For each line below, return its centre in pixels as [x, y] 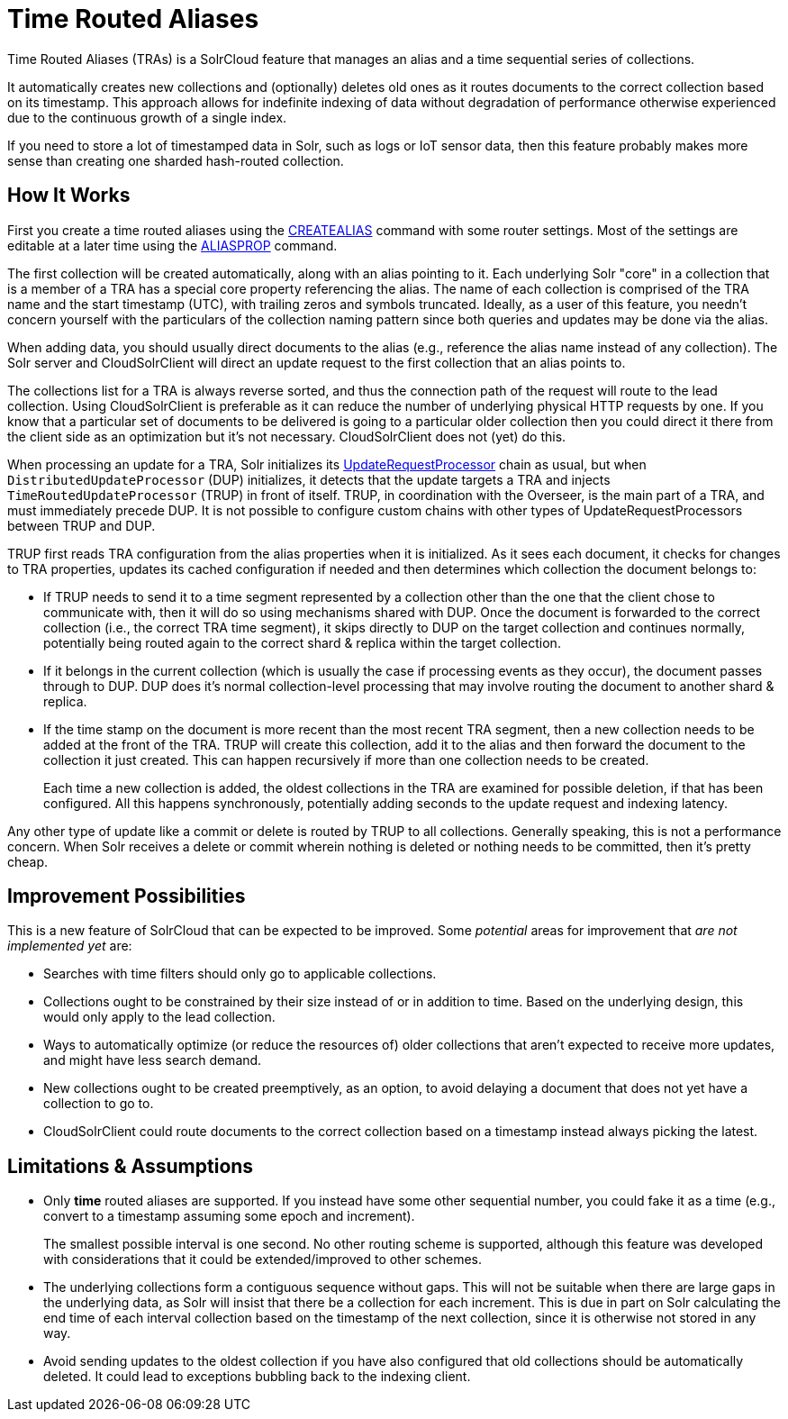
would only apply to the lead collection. [159, 1017]
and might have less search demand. [153, 1060]
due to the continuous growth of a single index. [147, 117]
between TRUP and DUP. [82, 525]
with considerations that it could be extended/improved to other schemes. [263, 1260]
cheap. [28, 861]
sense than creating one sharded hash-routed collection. [176, 160]
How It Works [69, 196]
